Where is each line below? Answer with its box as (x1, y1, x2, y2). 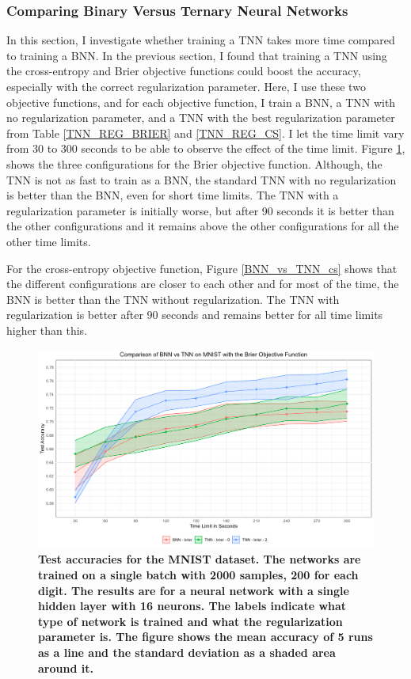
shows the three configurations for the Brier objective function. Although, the (6, 155, 382, 172)
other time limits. (6, 233, 91, 249)
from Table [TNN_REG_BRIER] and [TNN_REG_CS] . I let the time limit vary (6, 124, 405, 141)
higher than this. (6, 321, 88, 338)
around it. (38, 659, 93, 676)
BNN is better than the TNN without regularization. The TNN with (6, 290, 340, 307)
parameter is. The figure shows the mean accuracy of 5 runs (38, 628, 373, 645)
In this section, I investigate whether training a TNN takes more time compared (6, 32, 395, 48)
